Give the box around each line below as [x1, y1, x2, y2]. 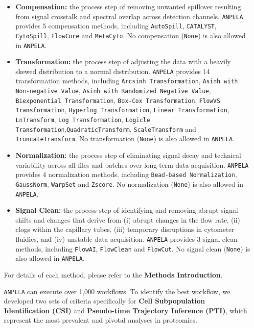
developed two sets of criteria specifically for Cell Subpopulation [4, 296, 205, 306]
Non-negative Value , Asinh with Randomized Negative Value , [15, 85, 211, 96]
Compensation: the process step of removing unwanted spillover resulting [15, 1, 241, 11]
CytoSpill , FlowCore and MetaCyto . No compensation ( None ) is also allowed [15, 30, 246, 40]
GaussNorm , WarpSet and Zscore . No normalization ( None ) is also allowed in [15, 178, 244, 189]
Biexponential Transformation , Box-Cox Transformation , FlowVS [15, 95, 220, 105]
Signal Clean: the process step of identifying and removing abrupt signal [15, 205, 238, 215]
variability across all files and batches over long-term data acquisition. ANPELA [15, 159, 249, 170]
